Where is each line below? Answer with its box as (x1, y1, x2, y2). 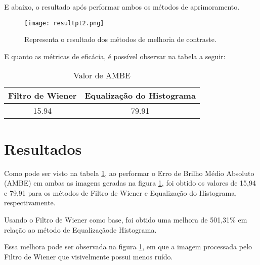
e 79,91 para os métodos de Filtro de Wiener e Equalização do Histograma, (4, 187, 237, 198)
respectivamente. (4, 197, 56, 208)
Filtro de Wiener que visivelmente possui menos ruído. (4, 251, 173, 261)
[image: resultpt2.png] (24, 19, 104, 27)
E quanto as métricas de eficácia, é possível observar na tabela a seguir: (4, 51, 226, 61)
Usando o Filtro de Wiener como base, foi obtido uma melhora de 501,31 (4, 214, 230, 225)
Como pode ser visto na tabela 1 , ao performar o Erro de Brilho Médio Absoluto (4, 167, 254, 178)
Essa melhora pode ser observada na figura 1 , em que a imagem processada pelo (4, 241, 252, 252)
